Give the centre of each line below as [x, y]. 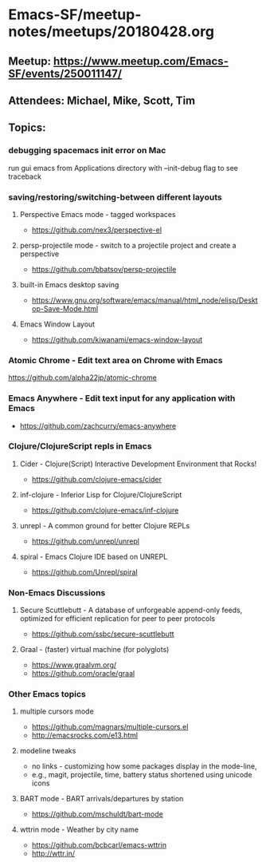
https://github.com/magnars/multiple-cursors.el [110, 727]
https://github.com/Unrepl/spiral [84, 571]
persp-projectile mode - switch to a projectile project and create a [128, 245]
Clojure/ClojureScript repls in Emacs [80, 446]
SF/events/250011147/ [65, 73]
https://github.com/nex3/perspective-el [96, 230]
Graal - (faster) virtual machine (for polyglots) [94, 650]
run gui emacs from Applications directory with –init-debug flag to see [123, 168]
